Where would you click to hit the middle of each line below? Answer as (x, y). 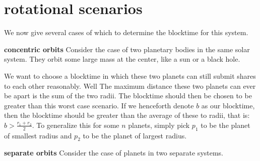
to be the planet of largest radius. (135, 135)
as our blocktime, (228, 105)
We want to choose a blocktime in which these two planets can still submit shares (130, 75)
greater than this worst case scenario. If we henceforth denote (99, 105)
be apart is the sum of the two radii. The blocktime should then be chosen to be (128, 96)
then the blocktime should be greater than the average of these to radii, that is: (127, 115)
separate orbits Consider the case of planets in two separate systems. (114, 153)
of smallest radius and (38, 135)
